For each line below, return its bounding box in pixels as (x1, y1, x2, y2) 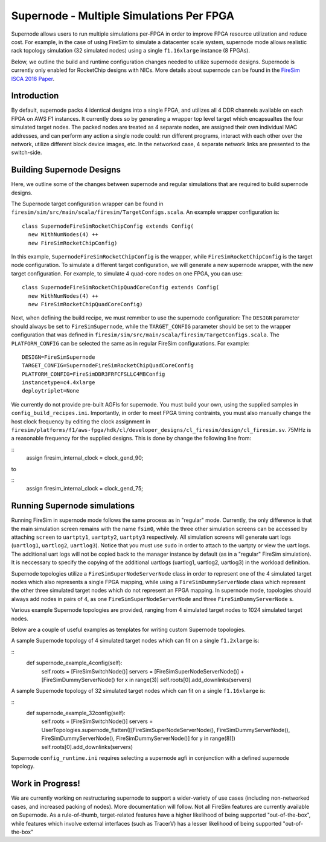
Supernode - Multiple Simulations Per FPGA (11, 9, 235, 22)
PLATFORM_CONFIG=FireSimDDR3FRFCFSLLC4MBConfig (22, 370, 165, 378)
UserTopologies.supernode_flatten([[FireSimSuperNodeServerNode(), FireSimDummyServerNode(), (41, 726, 290, 733)
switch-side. (11, 149, 42, 156)
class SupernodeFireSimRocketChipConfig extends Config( (22, 222, 194, 230)
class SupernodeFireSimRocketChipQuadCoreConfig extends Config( (22, 284, 220, 291)
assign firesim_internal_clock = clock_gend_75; (26, 485, 143, 492)
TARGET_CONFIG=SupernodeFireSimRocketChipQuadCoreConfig (22, 362, 194, 369)
